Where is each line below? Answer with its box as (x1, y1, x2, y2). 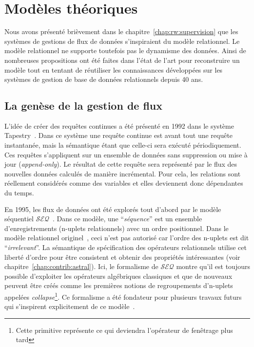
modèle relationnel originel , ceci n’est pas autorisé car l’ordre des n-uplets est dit (4, 232, 249, 243)
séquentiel (4, 213, 34, 224)
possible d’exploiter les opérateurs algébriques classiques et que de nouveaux (4, 270, 233, 281)
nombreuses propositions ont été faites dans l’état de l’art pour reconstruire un (4, 55, 240, 65)
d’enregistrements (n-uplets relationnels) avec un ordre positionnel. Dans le (4, 223, 229, 233)
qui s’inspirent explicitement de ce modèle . (4, 301, 135, 311)
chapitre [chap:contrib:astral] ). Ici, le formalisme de (4, 261, 158, 271)
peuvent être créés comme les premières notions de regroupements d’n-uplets (4, 280, 233, 290)
